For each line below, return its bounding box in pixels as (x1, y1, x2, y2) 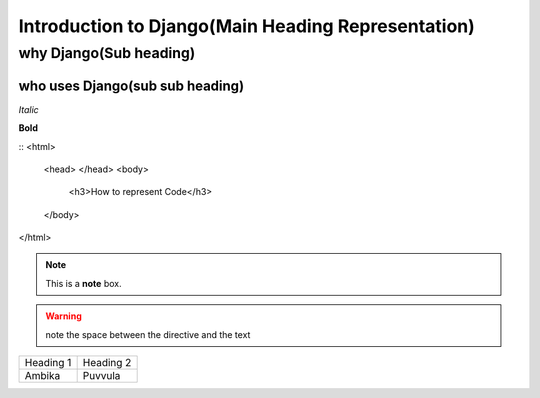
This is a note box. (45, 277, 122, 289)
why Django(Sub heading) (18, 44, 196, 62)
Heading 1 (24, 356, 72, 370)
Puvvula (82, 369, 121, 383)
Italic (18, 103, 39, 115)
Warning (45, 310, 82, 322)
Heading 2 (82, 356, 132, 370)
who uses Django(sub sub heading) (18, 77, 245, 94)
